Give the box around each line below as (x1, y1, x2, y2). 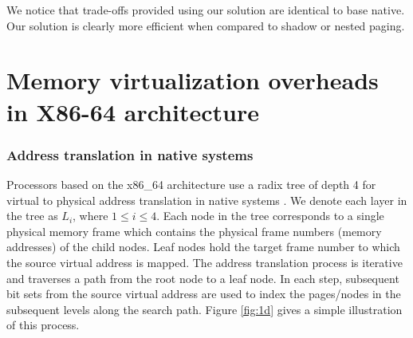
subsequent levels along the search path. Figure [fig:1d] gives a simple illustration (6, 301, 403, 317)
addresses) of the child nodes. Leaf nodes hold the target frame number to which (6, 238, 400, 255)
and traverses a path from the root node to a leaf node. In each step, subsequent (6, 269, 399, 286)
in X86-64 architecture (6, 95, 259, 128)
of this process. (6, 316, 80, 333)
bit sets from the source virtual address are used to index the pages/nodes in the (6, 285, 401, 302)
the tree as (6, 207, 58, 224)
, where (73, 207, 108, 224)
